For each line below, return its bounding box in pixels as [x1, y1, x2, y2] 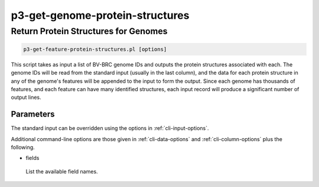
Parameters [11, 109, 55, 119]
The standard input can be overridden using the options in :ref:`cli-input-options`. [11, 125, 209, 132]
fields [25, 155, 40, 162]
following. [11, 144, 35, 151]
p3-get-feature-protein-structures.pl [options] [23, 46, 167, 52]
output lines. [11, 94, 41, 101]
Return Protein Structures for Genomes [11, 26, 168, 36]
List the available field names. [25, 168, 98, 175]
